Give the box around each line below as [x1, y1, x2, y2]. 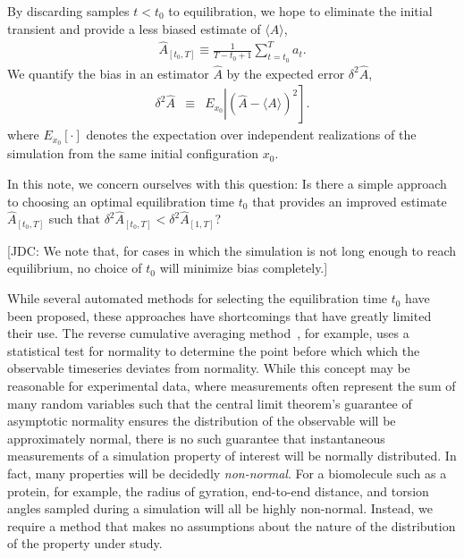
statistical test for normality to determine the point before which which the [7, 341, 420, 359]
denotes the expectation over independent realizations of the [86, 125, 417, 144]
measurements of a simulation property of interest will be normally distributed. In [7, 446, 457, 465]
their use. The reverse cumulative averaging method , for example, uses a [7, 324, 409, 342]
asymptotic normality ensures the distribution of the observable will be [7, 411, 396, 430]
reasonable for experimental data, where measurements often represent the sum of [7, 376, 456, 395]
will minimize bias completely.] [159, 258, 328, 277]
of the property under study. [7, 534, 163, 553]
